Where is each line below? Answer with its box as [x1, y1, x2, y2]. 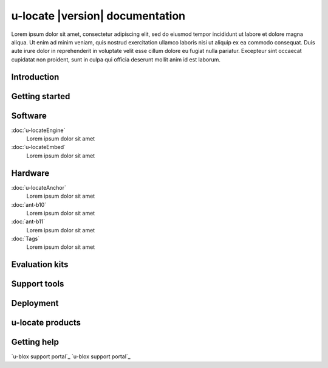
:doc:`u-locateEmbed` [11, 144, 66, 151]
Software [11, 110, 47, 121]
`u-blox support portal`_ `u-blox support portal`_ [11, 353, 131, 360]
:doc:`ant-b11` [11, 218, 46, 225]
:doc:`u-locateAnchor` [11, 184, 67, 191]
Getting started [11, 91, 70, 102]
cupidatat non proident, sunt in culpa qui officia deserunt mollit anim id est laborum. [11, 55, 221, 63]
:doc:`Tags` [11, 235, 39, 243]
